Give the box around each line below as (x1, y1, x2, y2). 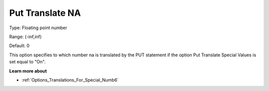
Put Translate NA (9, 7, 81, 18)
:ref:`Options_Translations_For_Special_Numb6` (21, 77, 119, 83)
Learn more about (9, 68, 47, 74)
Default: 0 (9, 43, 30, 49)
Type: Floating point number (9, 25, 67, 31)
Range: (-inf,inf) (9, 34, 42, 40)
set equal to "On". (9, 59, 46, 65)
